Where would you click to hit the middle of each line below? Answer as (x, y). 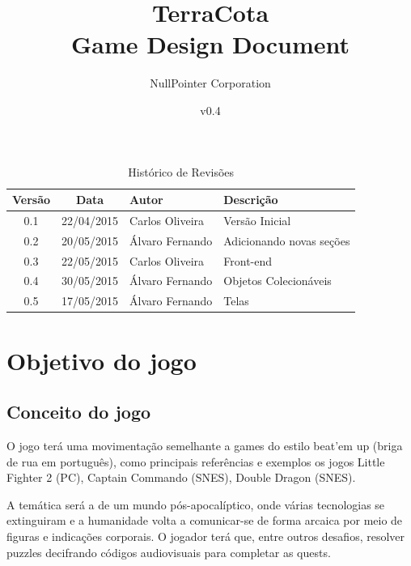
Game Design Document (210, 44)
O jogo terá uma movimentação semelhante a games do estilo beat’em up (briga (205, 445)
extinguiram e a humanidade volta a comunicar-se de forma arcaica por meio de (205, 520)
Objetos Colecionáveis (278, 281)
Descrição (251, 200)
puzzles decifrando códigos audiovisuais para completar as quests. (169, 552)
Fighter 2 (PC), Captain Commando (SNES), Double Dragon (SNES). (181, 477)
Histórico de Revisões (181, 171)
